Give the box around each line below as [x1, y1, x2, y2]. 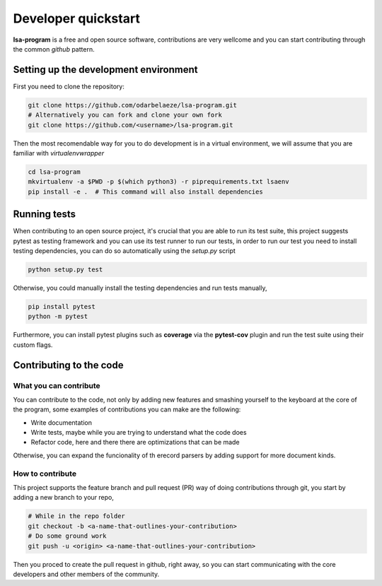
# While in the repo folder [28, 512, 125, 520]
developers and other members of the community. [13, 570, 160, 578]
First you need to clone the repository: [13, 82, 125, 90]
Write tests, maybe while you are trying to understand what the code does [30, 428, 247, 437]
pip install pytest [28, 303, 95, 310]
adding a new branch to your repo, [13, 493, 115, 502]
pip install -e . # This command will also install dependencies [28, 187, 263, 196]
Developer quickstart [13, 11, 141, 26]
